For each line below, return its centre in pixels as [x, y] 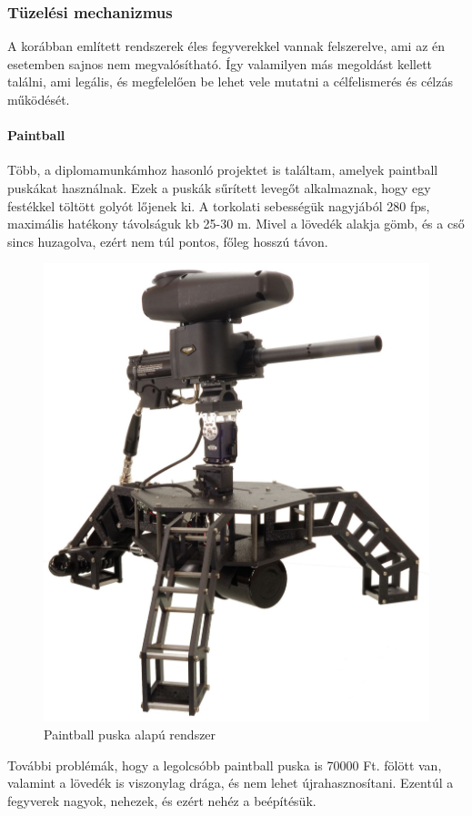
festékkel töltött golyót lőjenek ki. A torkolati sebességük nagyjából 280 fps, [219, 205]
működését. [39, 99]
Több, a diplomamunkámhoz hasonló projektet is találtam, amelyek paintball [223, 170]
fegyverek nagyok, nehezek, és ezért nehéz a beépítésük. [162, 800]
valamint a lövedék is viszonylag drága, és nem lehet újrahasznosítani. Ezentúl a [231, 783]
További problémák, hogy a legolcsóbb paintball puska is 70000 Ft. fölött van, [225, 765]
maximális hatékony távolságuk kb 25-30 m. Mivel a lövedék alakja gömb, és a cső [236, 224]
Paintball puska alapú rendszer [130, 734]
